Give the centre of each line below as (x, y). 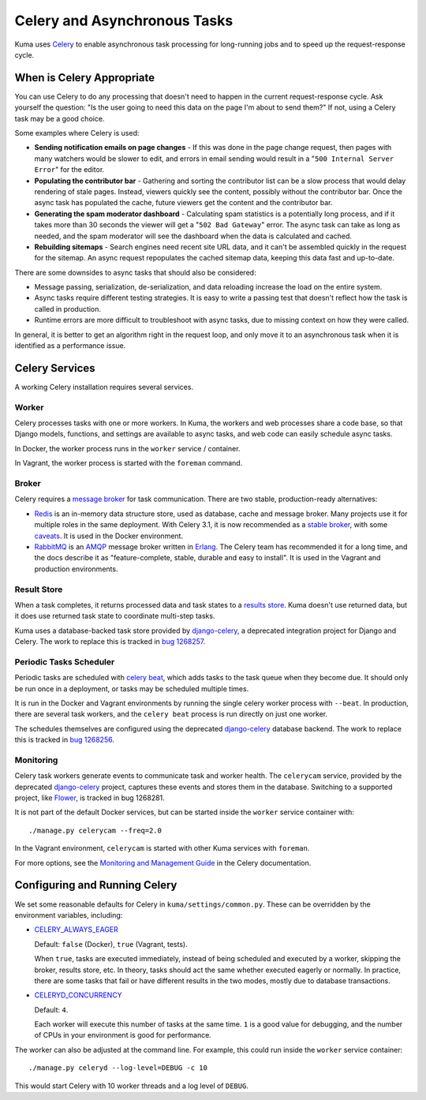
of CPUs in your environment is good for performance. (123, 1035)
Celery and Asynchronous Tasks (124, 21)
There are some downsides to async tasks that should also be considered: (135, 272)
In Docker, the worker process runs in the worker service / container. (127, 448)
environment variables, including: (69, 915)
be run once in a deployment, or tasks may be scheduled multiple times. (132, 688)
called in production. (68, 309)
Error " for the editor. (69, 170)
